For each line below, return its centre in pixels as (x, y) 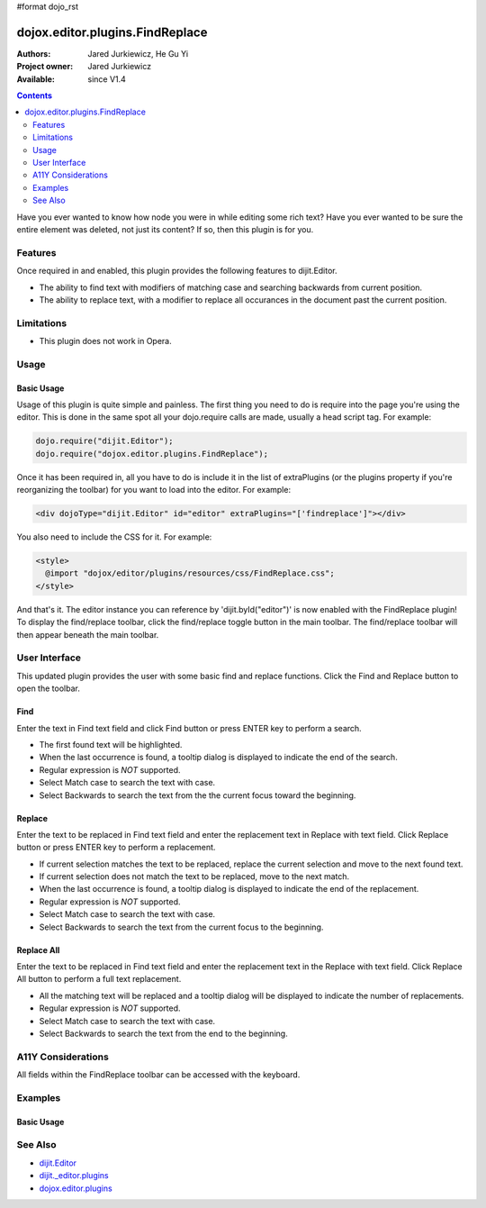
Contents (35, 95)
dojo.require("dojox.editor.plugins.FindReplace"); (152, 454)
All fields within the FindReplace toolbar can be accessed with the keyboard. (158, 1075)
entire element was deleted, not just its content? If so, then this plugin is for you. (165, 229)
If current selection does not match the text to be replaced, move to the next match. (194, 876)
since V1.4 (107, 79)
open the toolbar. (48, 688)
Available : (36, 79)
